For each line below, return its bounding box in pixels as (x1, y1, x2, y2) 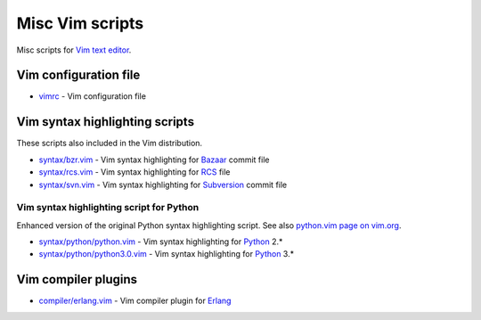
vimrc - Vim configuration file (38, 91, 147, 102)
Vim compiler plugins (16, 272, 138, 287)
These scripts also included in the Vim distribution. (16, 138, 203, 149)
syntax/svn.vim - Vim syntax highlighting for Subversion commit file (38, 179, 288, 190)
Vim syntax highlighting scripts (16, 114, 195, 129)
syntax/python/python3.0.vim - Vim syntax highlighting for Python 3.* (38, 249, 294, 259)
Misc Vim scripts (16, 13, 144, 33)
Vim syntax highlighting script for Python (16, 201, 200, 214)
